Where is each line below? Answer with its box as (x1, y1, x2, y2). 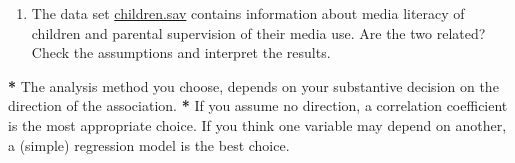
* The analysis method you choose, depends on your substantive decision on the (8, 75, 499, 96)
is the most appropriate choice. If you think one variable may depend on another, (8, 114, 507, 135)
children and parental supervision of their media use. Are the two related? (31, 22, 486, 43)
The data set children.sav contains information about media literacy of (31, 3, 465, 23)
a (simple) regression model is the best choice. (8, 134, 290, 155)
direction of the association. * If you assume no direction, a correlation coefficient (8, 95, 508, 116)
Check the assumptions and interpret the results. (31, 42, 331, 63)
